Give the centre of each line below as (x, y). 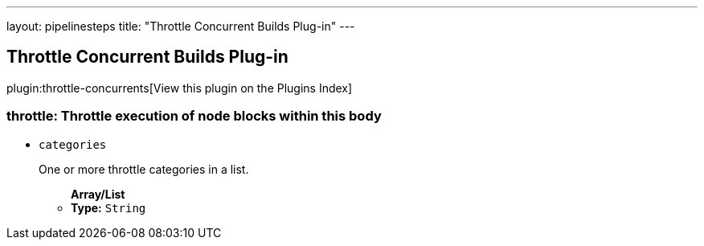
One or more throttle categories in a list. (144, 169)
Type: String (108, 207)
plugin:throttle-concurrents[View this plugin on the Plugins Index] (180, 88)
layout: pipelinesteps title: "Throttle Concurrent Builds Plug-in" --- (181, 26)
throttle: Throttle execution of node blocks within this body (194, 116)
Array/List (98, 194)
